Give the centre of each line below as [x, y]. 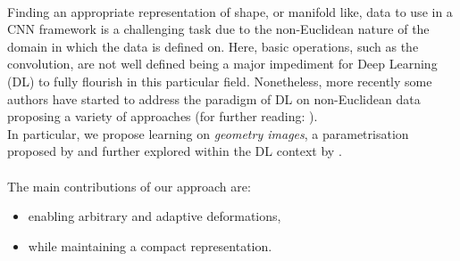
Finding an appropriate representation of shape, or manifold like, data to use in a [230, 11]
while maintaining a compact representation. [150, 245]
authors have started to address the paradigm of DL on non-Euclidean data [214, 98]
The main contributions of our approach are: [129, 186]
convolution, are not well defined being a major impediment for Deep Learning [222, 64]
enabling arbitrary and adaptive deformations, [155, 216]
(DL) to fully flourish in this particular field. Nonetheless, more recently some [220, 81]
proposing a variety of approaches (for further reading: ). [163, 116]
